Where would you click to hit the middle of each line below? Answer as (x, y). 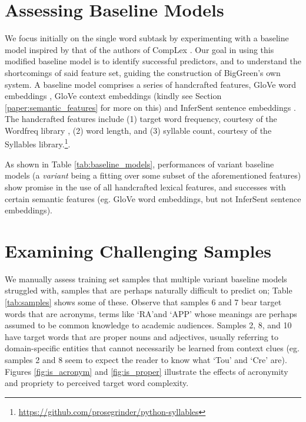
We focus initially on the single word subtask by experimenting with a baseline (147, 38)
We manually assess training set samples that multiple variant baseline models (146, 278)
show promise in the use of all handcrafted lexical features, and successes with (145, 187)
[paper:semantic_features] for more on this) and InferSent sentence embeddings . (150, 107)
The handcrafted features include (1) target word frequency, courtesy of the (141, 119)
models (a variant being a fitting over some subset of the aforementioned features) (153, 175)
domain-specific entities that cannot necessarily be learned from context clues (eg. (152, 348)
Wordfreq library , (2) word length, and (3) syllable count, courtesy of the (138, 130)
